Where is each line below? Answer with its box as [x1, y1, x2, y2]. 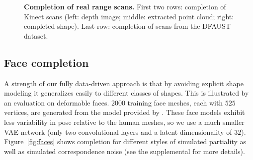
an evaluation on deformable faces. [4, 97, 109, 107]
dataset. [24, 30, 48, 41]
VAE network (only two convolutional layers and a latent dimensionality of [4, 126, 232, 137]
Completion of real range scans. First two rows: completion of [24, 1, 226, 11]
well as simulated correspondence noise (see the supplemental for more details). [4, 146, 245, 156]
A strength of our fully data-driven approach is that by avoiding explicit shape [4, 78, 244, 88]
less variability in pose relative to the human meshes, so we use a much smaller [4, 116, 245, 127]
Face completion [4, 54, 89, 70]
